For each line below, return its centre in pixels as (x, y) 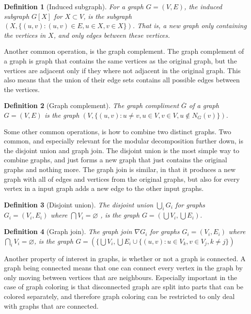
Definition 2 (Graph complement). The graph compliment (92, 105)
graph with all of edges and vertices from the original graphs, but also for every (122, 179)
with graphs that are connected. (51, 306)
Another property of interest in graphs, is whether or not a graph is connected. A (125, 258)
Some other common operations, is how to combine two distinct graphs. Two (118, 131)
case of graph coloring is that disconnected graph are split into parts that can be (124, 287)
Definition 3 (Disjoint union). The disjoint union (79, 204)
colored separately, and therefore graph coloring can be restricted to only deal (119, 296)
